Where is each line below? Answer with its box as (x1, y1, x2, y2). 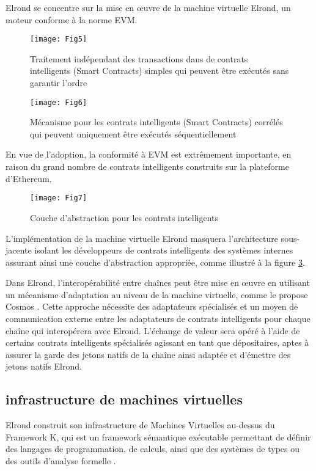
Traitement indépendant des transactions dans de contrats (30, 52, 248, 65)
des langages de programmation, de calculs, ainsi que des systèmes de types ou (6, 442, 299, 455)
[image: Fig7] (30, 194, 87, 203)
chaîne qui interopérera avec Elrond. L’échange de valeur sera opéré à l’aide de (6, 324, 300, 337)
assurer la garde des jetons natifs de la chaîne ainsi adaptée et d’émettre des (6, 348, 291, 360)
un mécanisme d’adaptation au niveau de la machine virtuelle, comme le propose (6, 288, 308, 301)
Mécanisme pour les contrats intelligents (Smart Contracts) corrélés (30, 115, 283, 128)
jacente (6, 244, 32, 257)
